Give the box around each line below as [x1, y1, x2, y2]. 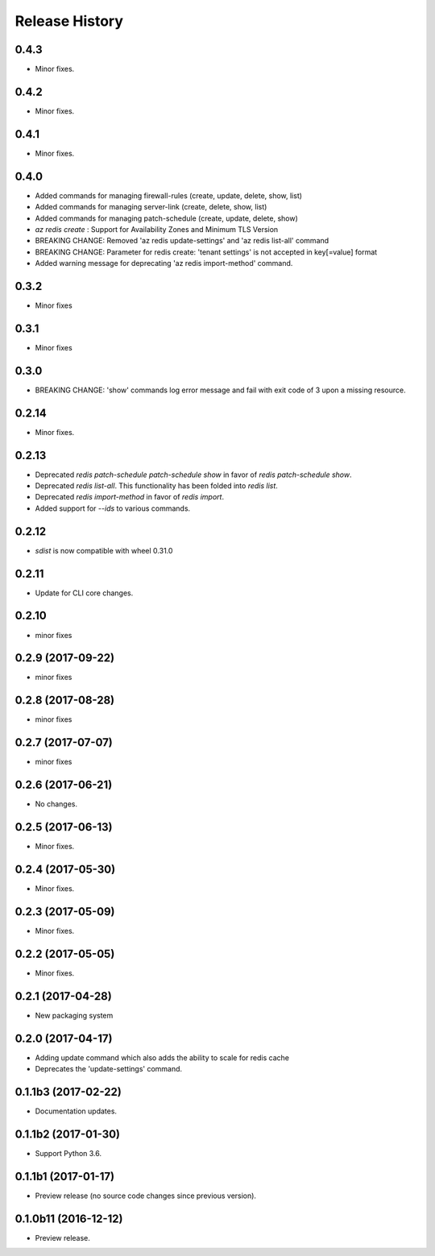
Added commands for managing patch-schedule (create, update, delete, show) [35, 213, 298, 223]
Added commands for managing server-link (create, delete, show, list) [35, 202, 267, 212]
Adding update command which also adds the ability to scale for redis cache [35, 1052, 290, 1063]
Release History [14, 12, 124, 30]
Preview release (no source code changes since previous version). [35, 1191, 257, 1200]
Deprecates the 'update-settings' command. [35, 1064, 183, 1073]
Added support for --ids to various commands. [35, 504, 191, 513]
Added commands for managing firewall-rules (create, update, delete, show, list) [35, 190, 302, 201]
